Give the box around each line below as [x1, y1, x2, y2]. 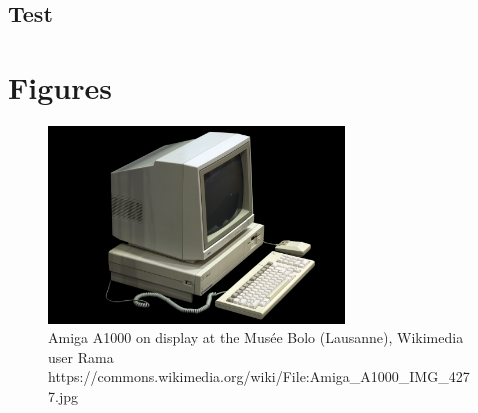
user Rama [48, 346, 114, 367]
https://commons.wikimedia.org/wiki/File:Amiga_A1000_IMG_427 [48, 366, 470, 387]
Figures [8, 66, 112, 107]
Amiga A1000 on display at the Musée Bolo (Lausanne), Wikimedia [48, 327, 464, 348]
